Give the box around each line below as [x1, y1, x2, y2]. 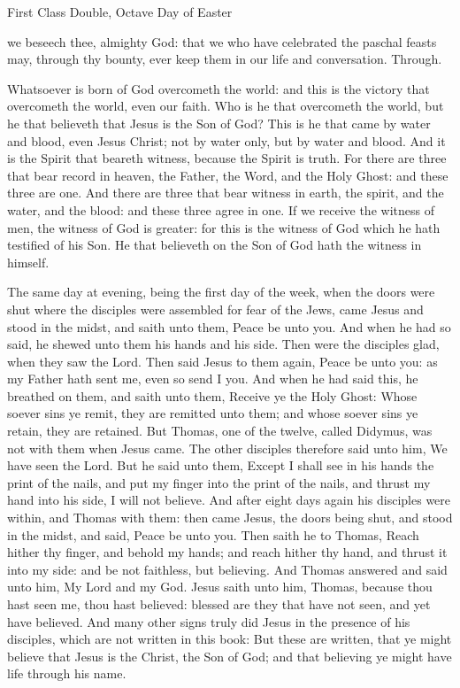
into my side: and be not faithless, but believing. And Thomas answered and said [7, 560, 448, 578]
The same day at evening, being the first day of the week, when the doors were [7, 282, 435, 301]
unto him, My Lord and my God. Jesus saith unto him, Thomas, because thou [7, 577, 433, 596]
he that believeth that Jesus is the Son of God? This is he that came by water [7, 113, 431, 132]
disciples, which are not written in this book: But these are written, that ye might [7, 630, 452, 648]
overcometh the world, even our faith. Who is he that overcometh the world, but [7, 97, 444, 115]
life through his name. [7, 664, 126, 683]
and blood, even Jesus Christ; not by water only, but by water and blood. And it [7, 131, 446, 150]
